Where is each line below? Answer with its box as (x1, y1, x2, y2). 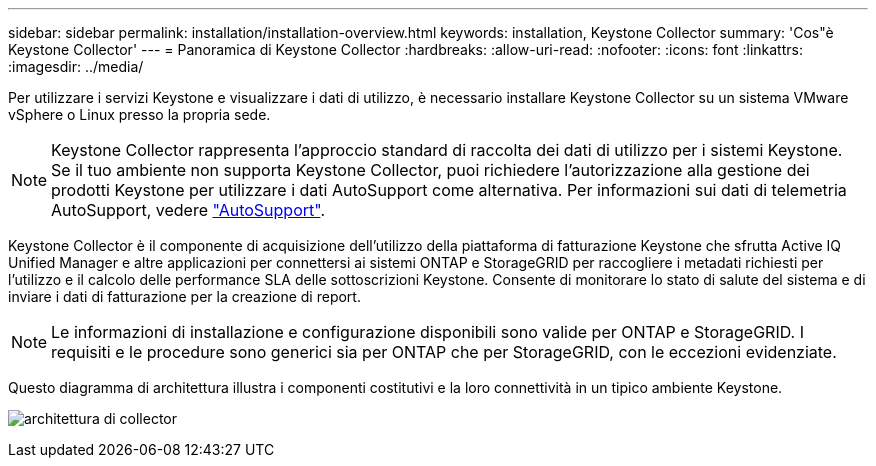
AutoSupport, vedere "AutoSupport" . (51, 200, 326, 220)
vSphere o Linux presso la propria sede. (8, 106, 271, 123)
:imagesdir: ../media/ (8, 58, 144, 75)
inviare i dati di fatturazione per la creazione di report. (8, 288, 361, 305)
